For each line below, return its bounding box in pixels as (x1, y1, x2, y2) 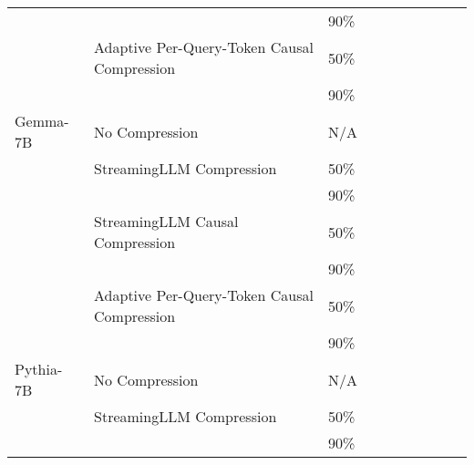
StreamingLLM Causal (94, 211, 239, 232)
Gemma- (15, 110, 69, 131)
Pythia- (15, 358, 63, 379)
